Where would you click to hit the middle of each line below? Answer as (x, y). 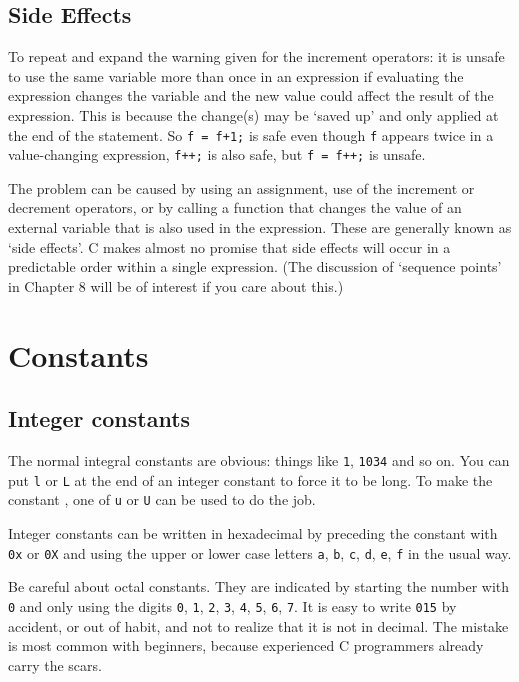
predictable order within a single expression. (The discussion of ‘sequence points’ (255, 266)
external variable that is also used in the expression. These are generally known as (260, 227)
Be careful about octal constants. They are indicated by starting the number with (259, 586)
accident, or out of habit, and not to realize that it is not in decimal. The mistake (258, 625)
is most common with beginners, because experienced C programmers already (246, 645)
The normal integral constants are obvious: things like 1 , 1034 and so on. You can (259, 460)
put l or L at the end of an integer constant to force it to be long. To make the (250, 479)
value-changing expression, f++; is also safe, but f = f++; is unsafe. (217, 154)
